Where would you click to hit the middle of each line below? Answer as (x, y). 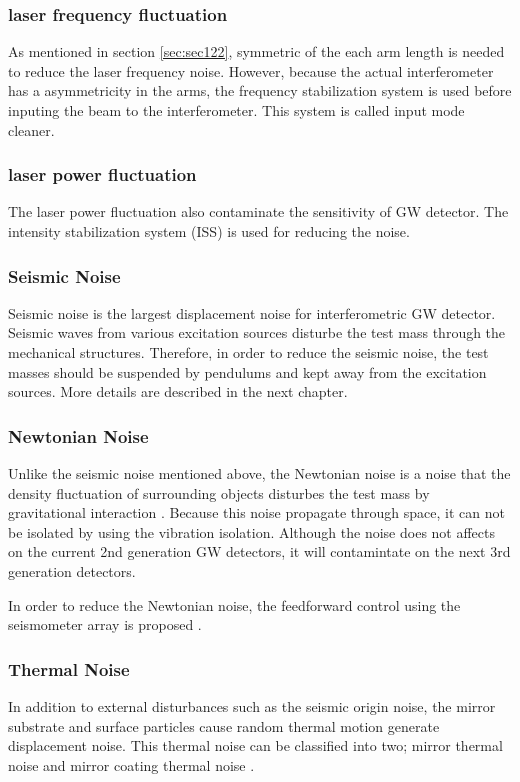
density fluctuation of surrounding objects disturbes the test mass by (219, 492)
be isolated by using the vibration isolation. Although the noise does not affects (252, 531)
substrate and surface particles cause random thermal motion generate (224, 725)
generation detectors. (72, 570)
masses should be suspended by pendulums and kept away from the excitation (247, 371)
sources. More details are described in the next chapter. (178, 391)
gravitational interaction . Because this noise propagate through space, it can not (256, 512)
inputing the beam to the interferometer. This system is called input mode (236, 110)
